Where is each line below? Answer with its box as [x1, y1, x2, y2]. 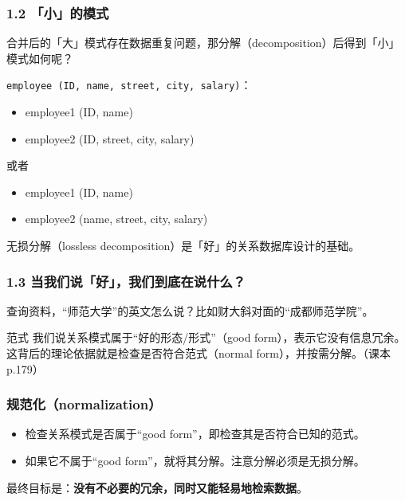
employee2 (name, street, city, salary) [25, 210, 208, 227]
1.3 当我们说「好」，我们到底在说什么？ [6, 271, 246, 291]
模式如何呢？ [6, 49, 73, 66]
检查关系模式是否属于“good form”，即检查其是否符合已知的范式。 [25, 425, 365, 442]
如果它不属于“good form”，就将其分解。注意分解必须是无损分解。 [25, 452, 365, 469]
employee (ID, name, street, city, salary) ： [6, 76, 252, 93]
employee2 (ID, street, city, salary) [25, 130, 195, 147]
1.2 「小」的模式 [6, 2, 109, 22]
